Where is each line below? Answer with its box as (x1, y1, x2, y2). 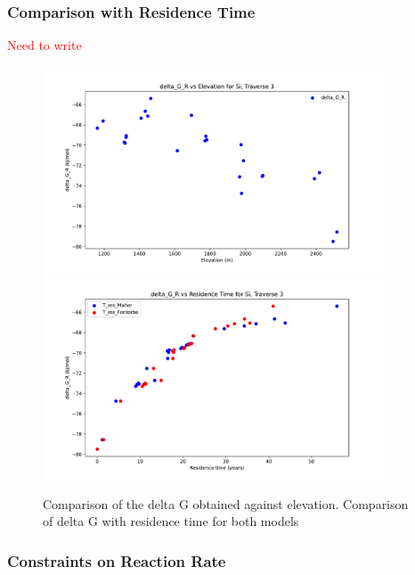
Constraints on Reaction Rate (7, 549, 226, 571)
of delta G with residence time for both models (43, 512, 299, 530)
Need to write (7, 36, 82, 54)
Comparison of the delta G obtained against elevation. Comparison (43, 494, 409, 513)
